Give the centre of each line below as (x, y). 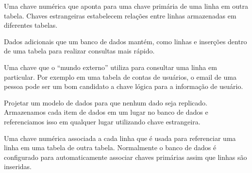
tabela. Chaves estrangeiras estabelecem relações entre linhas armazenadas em (120, 15)
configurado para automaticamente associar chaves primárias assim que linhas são (126, 157)
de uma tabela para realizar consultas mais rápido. (79, 51)
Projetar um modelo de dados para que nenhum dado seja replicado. (106, 102)
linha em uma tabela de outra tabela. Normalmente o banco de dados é (110, 147)
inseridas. (18, 166)
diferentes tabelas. (31, 25)
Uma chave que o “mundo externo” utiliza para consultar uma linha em (110, 67)
